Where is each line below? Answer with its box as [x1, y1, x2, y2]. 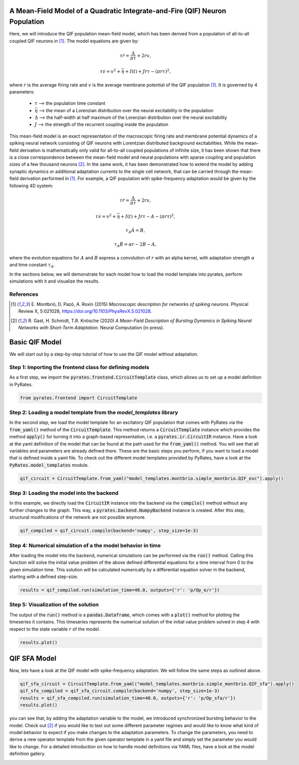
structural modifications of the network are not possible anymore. [9, 514, 146, 520]
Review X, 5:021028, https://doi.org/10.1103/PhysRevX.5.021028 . [18, 308, 152, 314]
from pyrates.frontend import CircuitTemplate [20, 395, 137, 400]
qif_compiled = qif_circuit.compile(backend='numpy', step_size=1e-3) [20, 528, 199, 533]
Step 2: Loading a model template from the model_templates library [9, 409, 178, 416]
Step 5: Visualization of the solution [9, 601, 99, 608]
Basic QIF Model [9, 338, 62, 346]
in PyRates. [9, 381, 33, 387]
